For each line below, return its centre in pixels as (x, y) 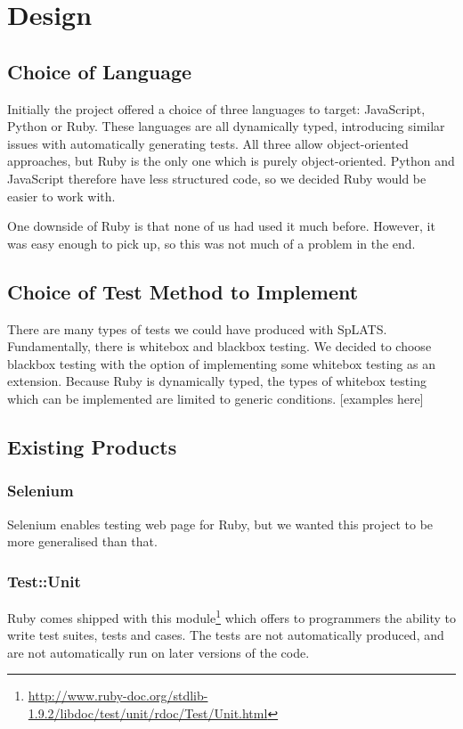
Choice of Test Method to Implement (183, 291)
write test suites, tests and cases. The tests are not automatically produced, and (226, 635)
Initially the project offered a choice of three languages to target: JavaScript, (216, 108)
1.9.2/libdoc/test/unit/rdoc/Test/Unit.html (148, 713)
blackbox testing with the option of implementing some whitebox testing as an (221, 363)
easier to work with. (61, 196)
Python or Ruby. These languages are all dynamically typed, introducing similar (226, 126)
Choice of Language (100, 71)
